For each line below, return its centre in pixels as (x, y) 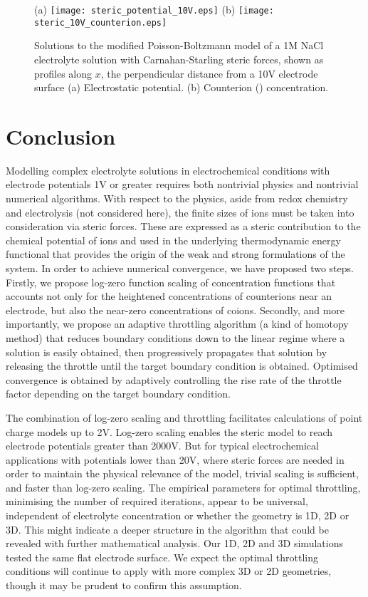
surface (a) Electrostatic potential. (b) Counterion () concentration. (182, 87)
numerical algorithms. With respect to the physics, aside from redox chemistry (177, 198)
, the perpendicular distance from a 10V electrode (209, 73)
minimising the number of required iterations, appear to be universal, (157, 501)
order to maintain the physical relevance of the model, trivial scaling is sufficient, (182, 473)
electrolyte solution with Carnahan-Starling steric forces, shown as (179, 59)
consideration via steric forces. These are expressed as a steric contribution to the (183, 226)
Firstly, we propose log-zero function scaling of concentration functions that (171, 282)
